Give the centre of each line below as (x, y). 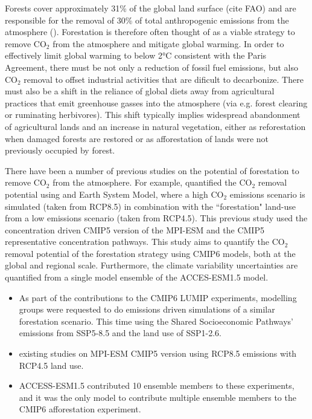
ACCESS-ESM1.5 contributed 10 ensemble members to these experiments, (157, 385)
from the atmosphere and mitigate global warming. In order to (168, 43)
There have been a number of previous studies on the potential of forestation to (152, 170)
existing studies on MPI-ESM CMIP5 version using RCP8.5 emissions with (158, 353)
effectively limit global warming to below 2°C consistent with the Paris (136, 55)
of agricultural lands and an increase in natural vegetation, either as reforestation (155, 126)
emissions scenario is (267, 194)
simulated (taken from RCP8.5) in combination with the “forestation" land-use (150, 206)
